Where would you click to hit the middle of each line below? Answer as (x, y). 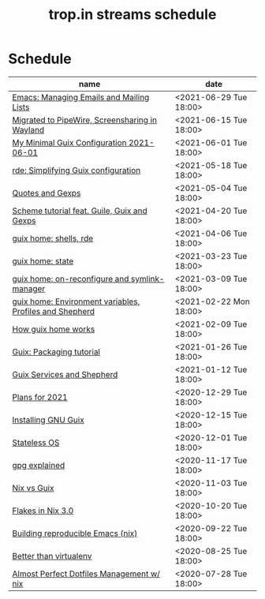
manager (29, 288)
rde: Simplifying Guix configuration (77, 170)
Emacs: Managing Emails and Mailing (81, 97)
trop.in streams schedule (132, 15)
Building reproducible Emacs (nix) (75, 533)
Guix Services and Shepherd (65, 374)
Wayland (28, 129)
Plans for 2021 (40, 397)
